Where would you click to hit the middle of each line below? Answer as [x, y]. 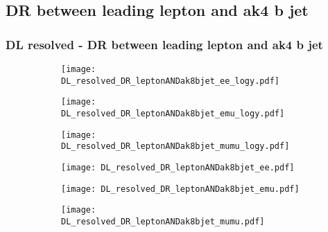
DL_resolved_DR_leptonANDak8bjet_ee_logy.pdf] [170, 81]
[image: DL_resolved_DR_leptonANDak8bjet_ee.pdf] [178, 167]
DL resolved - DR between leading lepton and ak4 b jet [164, 44]
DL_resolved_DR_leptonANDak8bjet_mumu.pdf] [163, 221]
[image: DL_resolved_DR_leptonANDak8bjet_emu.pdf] [180, 189]
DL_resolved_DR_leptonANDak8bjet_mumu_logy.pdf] [175, 146]
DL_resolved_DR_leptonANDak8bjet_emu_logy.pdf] [173, 113]
